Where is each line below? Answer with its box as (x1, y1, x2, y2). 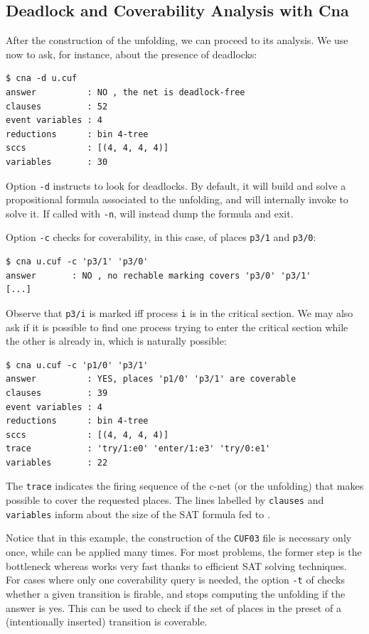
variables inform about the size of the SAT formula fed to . (6, 506, 270, 521)
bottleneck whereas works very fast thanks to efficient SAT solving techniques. (6, 558, 347, 573)
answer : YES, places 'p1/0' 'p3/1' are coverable (6, 374, 296, 385)
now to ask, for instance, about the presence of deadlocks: (6, 46, 257, 61)
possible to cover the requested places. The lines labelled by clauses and (6, 493, 324, 507)
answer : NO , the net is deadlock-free (6, 87, 245, 97)
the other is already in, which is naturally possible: (6, 333, 227, 348)
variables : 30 (6, 156, 108, 167)
